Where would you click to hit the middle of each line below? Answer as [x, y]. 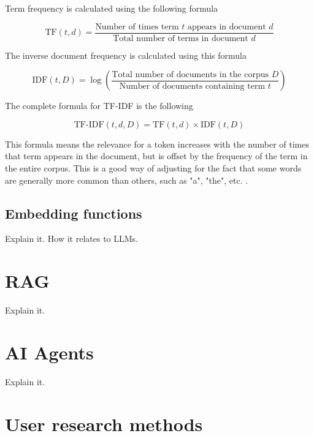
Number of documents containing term [192, 86]
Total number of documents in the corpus [190, 74]
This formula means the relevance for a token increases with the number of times [157, 144]
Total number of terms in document [181, 38]
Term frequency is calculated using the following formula [112, 8]
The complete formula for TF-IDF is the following [99, 106]
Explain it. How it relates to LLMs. [71, 239]
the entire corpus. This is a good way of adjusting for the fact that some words [153, 168]
